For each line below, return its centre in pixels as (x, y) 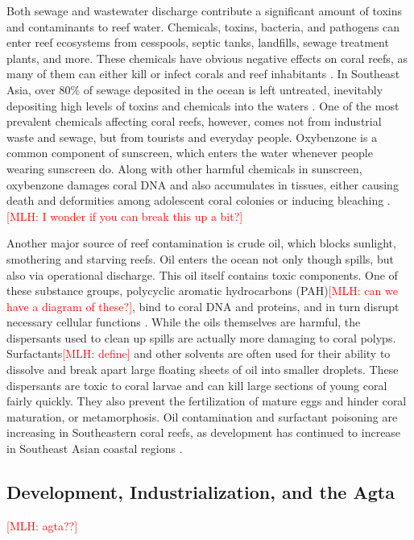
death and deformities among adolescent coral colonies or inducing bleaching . (199, 200)
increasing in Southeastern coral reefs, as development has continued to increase (204, 432)
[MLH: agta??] (42, 525)
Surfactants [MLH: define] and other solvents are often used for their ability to (199, 353)
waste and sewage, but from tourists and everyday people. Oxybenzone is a (192, 137)
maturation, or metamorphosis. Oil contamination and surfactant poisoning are (202, 416)
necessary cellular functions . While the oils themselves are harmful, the (184, 322)
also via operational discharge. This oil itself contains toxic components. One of (202, 274)
